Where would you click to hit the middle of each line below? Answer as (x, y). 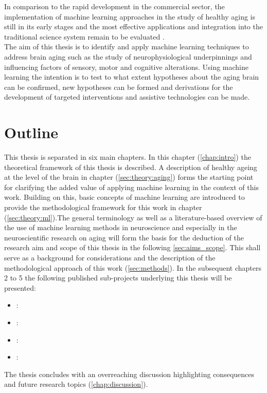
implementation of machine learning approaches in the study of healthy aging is (130, 16)
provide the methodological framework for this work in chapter (103, 207)
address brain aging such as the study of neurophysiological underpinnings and (128, 56)
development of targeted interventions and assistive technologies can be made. (127, 97)
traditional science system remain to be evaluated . (84, 36)
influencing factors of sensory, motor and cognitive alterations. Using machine (127, 67)
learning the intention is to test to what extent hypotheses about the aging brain (132, 77)
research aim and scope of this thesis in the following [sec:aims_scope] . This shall (132, 247)
